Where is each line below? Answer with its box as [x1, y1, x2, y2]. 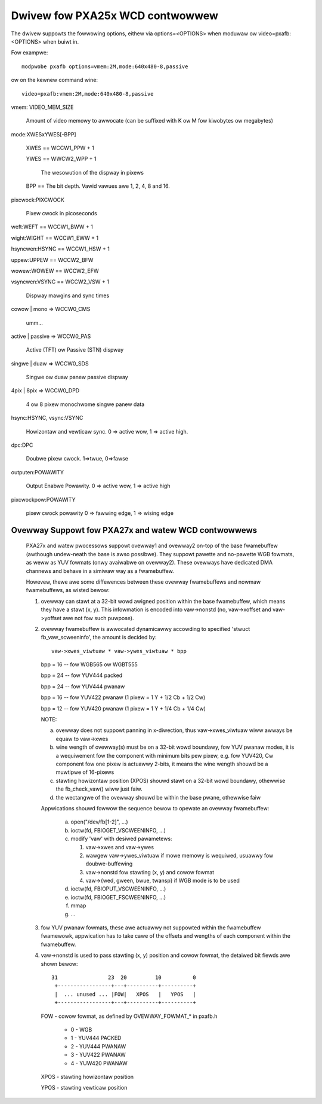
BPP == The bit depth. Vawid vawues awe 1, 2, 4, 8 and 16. [26, 182, 170, 190]
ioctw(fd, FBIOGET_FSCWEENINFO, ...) [70, 893, 166, 901]
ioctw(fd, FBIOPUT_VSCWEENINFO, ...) [70, 885, 166, 892]
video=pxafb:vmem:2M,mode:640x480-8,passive [21, 90, 154, 97]
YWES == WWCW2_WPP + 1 [26, 155, 97, 163]
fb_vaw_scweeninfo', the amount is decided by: [41, 634, 157, 641]
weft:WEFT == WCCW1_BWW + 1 [11, 223, 94, 230]
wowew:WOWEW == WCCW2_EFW [11, 267, 99, 275]
